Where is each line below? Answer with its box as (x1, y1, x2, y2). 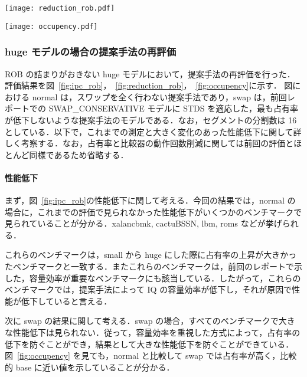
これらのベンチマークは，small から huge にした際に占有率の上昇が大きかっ (5, 248, 297, 261)
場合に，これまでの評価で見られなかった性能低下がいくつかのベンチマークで (5, 205, 302, 218)
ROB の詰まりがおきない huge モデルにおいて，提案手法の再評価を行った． (5, 67, 295, 80)
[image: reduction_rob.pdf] (5, 4, 115, 12)
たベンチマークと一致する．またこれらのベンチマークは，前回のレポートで (5, 260, 294, 273)
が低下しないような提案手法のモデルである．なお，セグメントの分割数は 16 (5, 113, 297, 126)
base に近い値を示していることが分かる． (15, 360, 175, 373)
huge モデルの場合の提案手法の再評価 (5, 44, 177, 59)
